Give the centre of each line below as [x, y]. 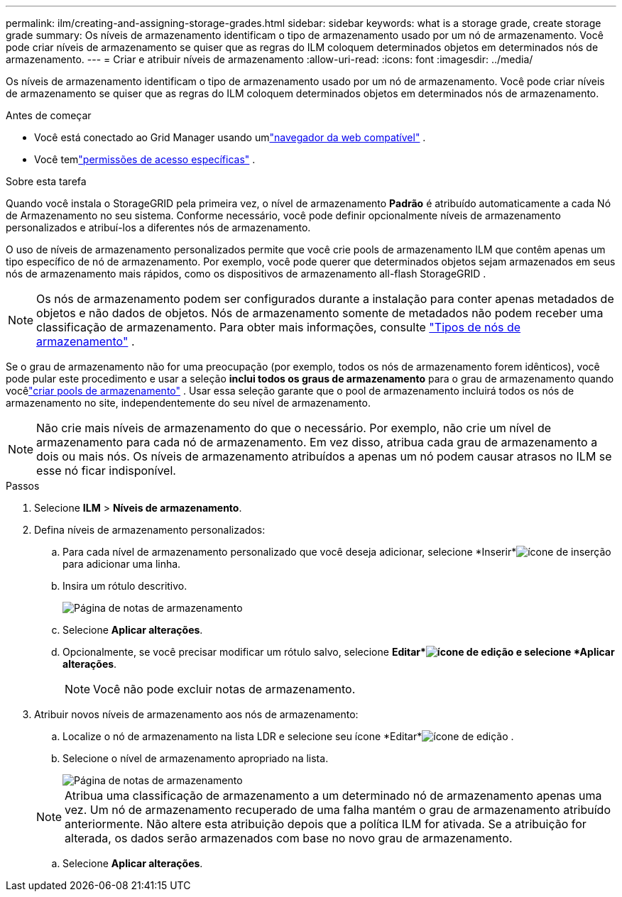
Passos [23, 486]
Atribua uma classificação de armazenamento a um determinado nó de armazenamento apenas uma [333, 796]
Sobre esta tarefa [46, 181]
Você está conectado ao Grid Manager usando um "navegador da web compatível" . [230, 137]
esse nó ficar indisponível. [106, 470]
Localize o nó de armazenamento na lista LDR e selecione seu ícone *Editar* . [288, 736]
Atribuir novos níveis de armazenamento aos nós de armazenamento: [196, 714]
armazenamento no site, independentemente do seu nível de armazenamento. [188, 403]
